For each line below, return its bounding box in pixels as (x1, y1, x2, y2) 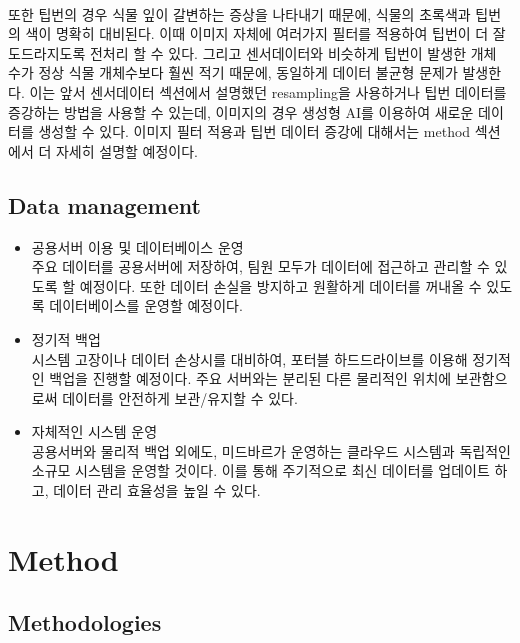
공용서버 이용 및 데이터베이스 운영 (31, 236, 244, 257)
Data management (8, 189, 201, 220)
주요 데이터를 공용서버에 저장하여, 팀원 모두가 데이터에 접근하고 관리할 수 (31, 256, 490, 277)
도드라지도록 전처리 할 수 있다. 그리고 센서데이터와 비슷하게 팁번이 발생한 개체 (8, 42, 497, 63)
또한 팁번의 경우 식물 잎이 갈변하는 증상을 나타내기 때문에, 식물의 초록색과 (8, 3, 471, 24)
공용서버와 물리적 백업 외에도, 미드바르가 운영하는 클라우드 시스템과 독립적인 (31, 440, 511, 461)
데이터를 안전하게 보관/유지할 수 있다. (62, 387, 298, 408)
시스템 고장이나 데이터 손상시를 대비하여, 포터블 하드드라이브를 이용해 (31, 348, 468, 369)
